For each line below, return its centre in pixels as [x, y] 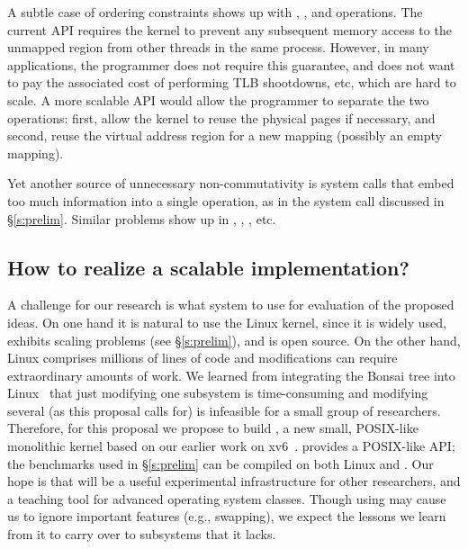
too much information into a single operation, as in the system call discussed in [226, 200]
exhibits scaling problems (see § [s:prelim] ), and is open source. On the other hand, [234, 340]
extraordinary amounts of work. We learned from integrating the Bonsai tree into [231, 375]
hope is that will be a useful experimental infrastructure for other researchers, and [234, 481]
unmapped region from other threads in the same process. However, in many [218, 47]
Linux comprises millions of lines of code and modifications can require [202, 358]
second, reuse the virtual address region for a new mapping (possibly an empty [225, 135]
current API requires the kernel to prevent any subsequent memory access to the [229, 29]
